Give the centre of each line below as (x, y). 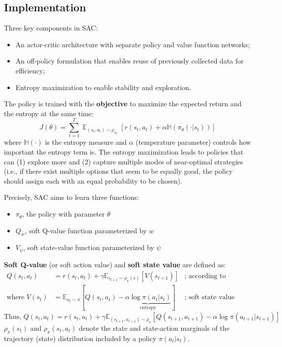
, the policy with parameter (64, 214)
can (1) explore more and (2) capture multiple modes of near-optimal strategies (124, 161)
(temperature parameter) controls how (193, 142)
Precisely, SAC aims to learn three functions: (71, 197)
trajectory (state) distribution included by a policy (80, 338)
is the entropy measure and (86, 142)
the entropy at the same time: (49, 113)
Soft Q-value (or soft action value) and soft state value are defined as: (115, 264)
